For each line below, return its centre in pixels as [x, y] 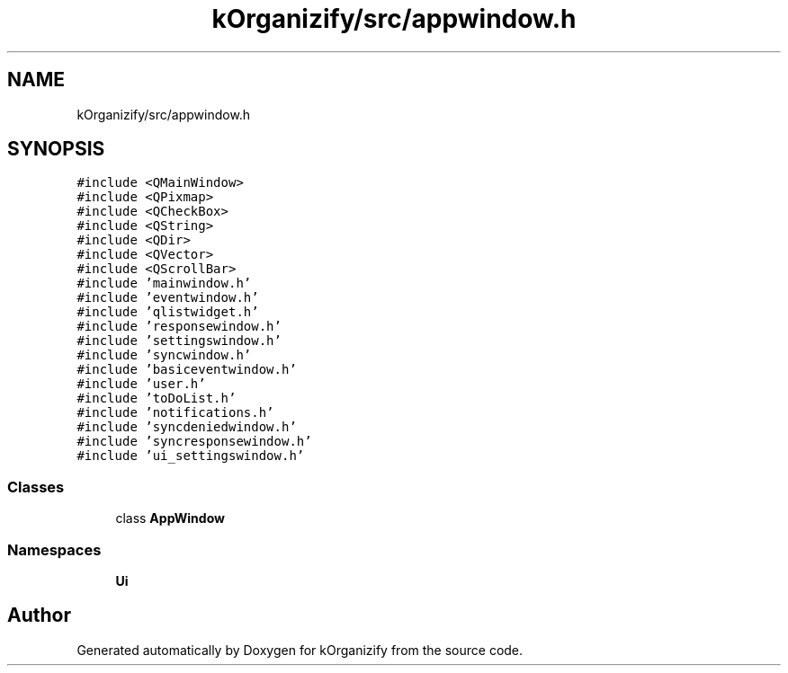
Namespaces [54, 549]
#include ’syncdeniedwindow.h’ [187, 427]
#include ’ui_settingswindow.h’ [191, 456]
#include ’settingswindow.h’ [179, 341]
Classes [36, 487]
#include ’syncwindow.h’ [164, 355]
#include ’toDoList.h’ [157, 398]
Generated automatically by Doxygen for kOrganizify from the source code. [300, 650]
